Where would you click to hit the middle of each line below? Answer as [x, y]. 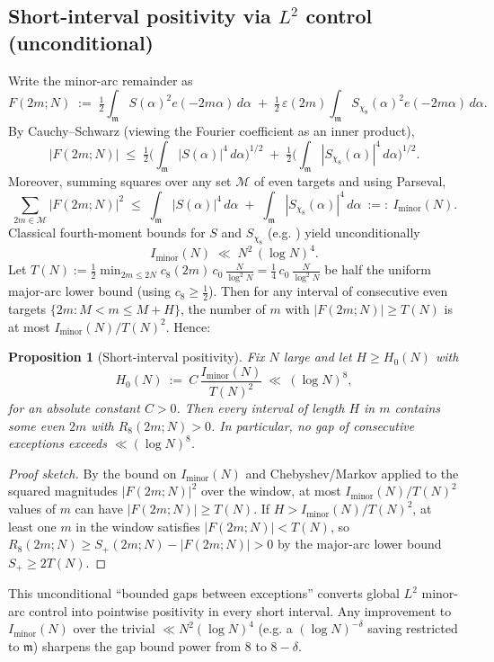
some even [36, 425]
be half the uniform [378, 269]
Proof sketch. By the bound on [93, 473]
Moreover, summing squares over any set [120, 181]
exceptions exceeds [57, 443]
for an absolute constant [74, 408]
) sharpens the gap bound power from [137, 645]
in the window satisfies [138, 526]
